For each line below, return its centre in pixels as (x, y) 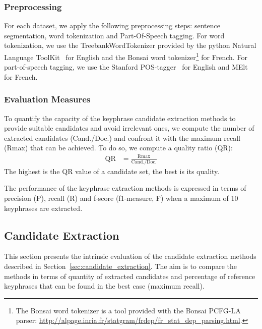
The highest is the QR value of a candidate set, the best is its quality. (112, 171)
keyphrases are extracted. (43, 208)
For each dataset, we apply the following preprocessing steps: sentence (112, 25)
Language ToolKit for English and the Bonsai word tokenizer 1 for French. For (126, 56)
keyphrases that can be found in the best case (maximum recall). (104, 286)
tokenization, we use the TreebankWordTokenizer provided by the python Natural (130, 45)
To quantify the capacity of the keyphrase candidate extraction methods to (120, 118)
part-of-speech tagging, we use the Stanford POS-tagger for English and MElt (126, 67)
